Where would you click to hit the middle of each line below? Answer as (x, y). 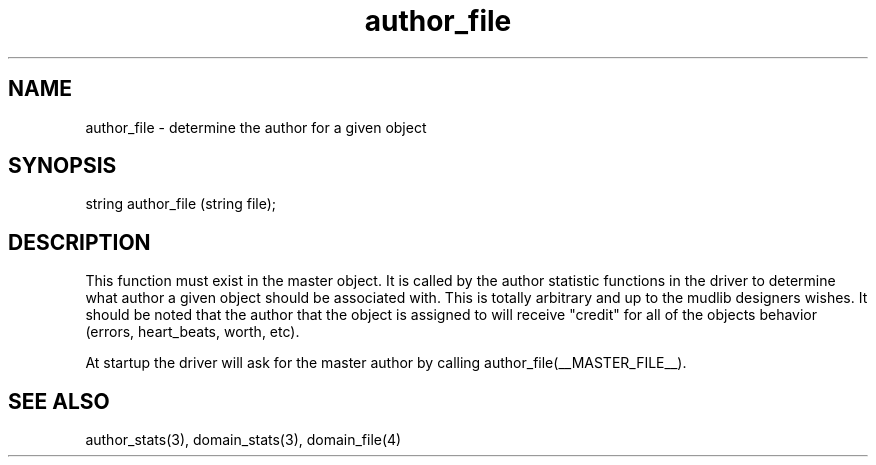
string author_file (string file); (181, 204)
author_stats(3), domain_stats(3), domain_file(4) (243, 440)
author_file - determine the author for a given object (256, 127)
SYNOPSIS (62, 166)
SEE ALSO (59, 401)
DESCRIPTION (79, 242)
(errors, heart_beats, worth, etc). (192, 332)
